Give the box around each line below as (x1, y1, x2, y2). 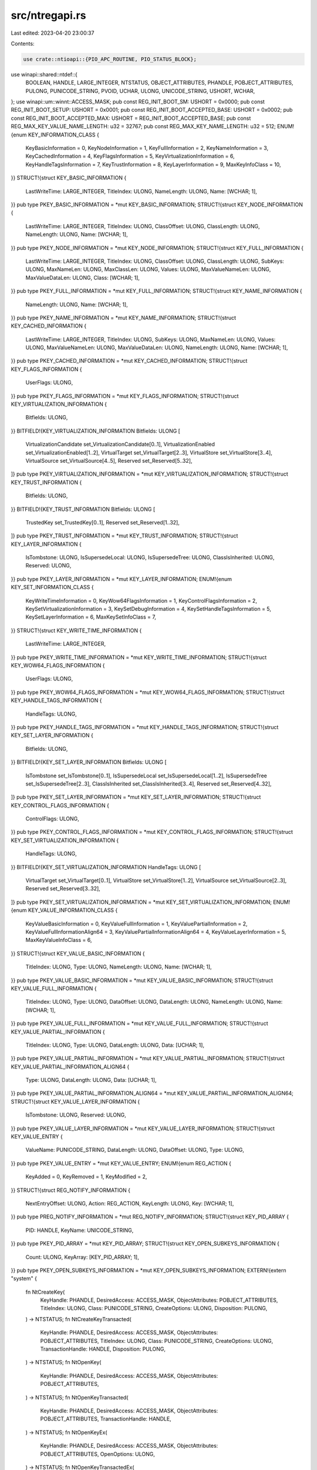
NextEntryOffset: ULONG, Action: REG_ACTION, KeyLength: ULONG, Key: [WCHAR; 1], (25, 1200, 234, 1207)
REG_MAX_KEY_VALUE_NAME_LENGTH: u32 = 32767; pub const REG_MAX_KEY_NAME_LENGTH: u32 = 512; (11, 123, 276, 130)
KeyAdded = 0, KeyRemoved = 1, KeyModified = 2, (25, 1173, 147, 1180)
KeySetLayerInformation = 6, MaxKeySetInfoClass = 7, (25, 613, 157, 620)
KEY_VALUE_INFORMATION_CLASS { (28, 907, 118, 914)
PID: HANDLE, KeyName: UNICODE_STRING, (25, 1227, 134, 1234)
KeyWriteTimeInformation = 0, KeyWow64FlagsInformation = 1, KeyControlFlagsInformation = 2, (25, 597, 258, 604)
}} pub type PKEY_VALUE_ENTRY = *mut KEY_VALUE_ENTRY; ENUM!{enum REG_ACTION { (11, 1160, 231, 1167)
